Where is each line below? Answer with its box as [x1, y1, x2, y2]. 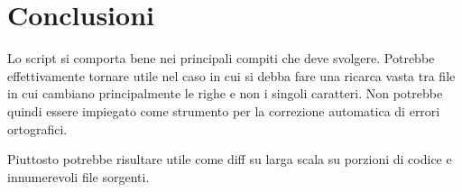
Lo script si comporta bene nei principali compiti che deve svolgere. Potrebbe [7, 49, 435, 68]
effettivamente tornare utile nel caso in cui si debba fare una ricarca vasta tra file [7, 66, 456, 85]
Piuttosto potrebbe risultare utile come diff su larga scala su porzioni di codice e [7, 150, 452, 169]
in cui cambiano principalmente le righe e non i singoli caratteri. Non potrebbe [7, 84, 443, 103]
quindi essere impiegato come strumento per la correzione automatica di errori [7, 101, 440, 120]
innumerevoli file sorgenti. [7, 167, 150, 186]
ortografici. [7, 119, 68, 138]
